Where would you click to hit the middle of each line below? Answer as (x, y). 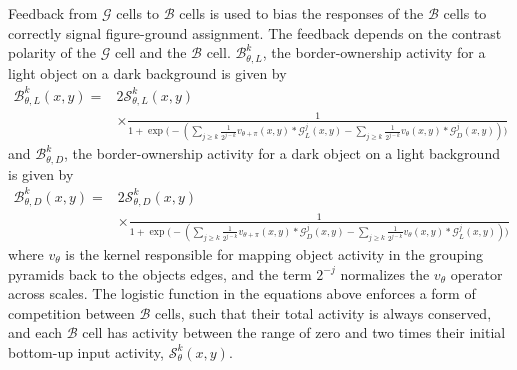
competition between (71, 312)
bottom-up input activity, (86, 351)
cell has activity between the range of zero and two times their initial (294, 332)
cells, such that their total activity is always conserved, (323, 312)
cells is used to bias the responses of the (301, 13)
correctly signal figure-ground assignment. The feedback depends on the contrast (255, 32)
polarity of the (52, 52)
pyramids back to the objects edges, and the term (160, 273)
